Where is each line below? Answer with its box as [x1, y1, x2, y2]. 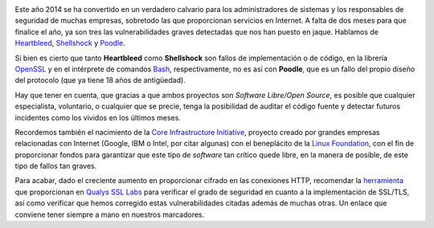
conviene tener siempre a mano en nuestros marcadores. [14, 210, 205, 219]
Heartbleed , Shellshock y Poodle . [14, 39, 126, 48]
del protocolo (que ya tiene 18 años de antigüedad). [14, 75, 186, 85]
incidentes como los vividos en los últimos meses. [14, 112, 181, 122]
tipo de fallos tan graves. [14, 161, 97, 171]
